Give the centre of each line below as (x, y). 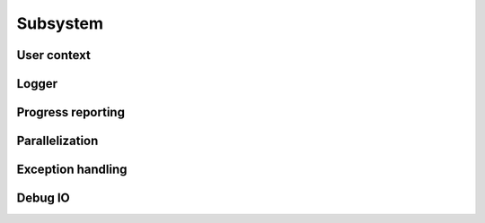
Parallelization (57, 141)
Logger (37, 84)
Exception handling (72, 170)
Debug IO (44, 198)
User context (54, 55)
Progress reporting (71, 112)
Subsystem (60, 23)
